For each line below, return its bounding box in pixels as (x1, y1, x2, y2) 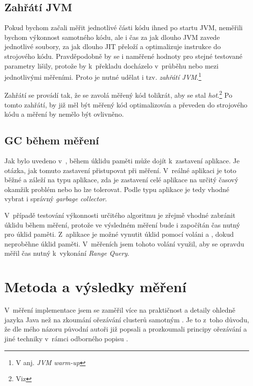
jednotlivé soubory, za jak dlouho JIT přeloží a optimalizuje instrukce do (4, 41, 221, 52)
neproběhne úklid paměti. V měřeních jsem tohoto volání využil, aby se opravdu (4, 238, 244, 248)
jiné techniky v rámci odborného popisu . (4, 333, 128, 343)
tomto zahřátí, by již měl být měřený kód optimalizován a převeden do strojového (4, 99, 248, 109)
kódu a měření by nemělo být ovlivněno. (4, 109, 124, 119)
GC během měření (4, 133, 99, 148)
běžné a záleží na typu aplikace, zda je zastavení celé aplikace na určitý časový (4, 175, 238, 185)
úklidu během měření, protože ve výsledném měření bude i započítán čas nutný (4, 219, 240, 229)
